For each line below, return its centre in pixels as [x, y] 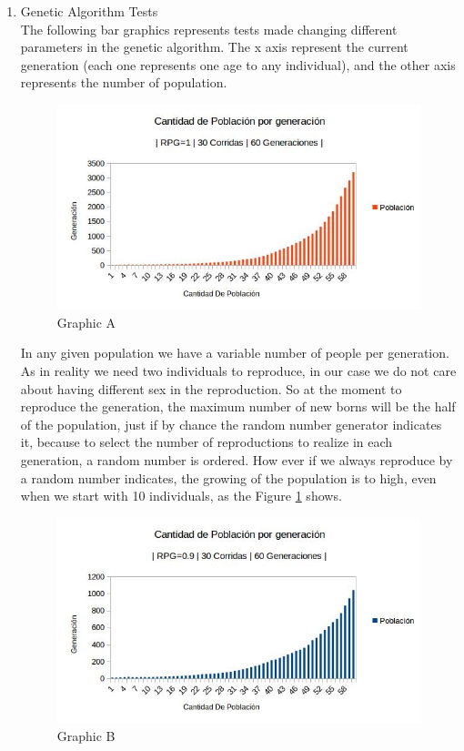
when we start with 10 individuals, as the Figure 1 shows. [181, 496]
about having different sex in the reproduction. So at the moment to [211, 388]
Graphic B [86, 735]
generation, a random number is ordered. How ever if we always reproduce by [237, 459]
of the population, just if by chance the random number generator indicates [231, 424]
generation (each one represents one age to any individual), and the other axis [238, 64]
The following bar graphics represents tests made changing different [209, 29]
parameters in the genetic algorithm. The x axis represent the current [214, 47]
